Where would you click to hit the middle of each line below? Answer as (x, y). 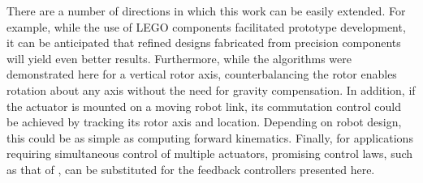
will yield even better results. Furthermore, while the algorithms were (179, 58)
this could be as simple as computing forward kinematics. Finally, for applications (210, 137)
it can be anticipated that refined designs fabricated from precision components (204, 43)
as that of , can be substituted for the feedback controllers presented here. (191, 169)
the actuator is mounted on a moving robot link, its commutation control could (204, 106)
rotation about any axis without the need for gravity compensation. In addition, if (211, 89)
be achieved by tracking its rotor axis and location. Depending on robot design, (204, 122)
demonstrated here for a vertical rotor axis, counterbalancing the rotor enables (202, 74)
